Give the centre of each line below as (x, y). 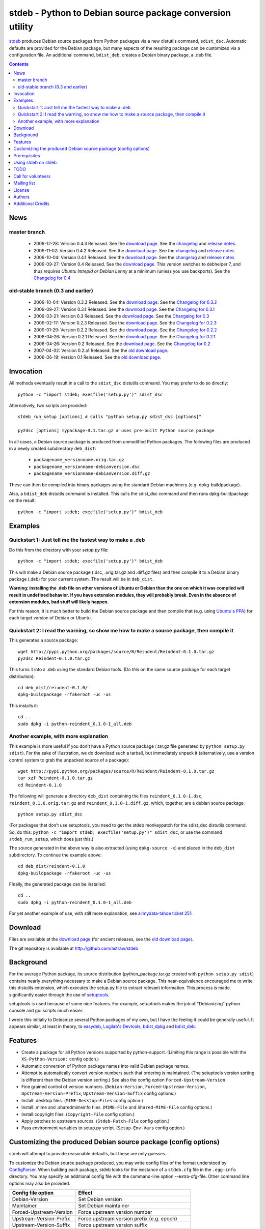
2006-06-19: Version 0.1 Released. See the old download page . (97, 357)
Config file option (33, 1193)
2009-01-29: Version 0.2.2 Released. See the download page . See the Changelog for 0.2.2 (125, 330)
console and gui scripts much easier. (46, 1011)
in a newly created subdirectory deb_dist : (53, 448)
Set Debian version (100, 1200)
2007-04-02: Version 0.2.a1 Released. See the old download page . (101, 350)
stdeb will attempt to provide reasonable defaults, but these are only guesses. (88, 1154)
